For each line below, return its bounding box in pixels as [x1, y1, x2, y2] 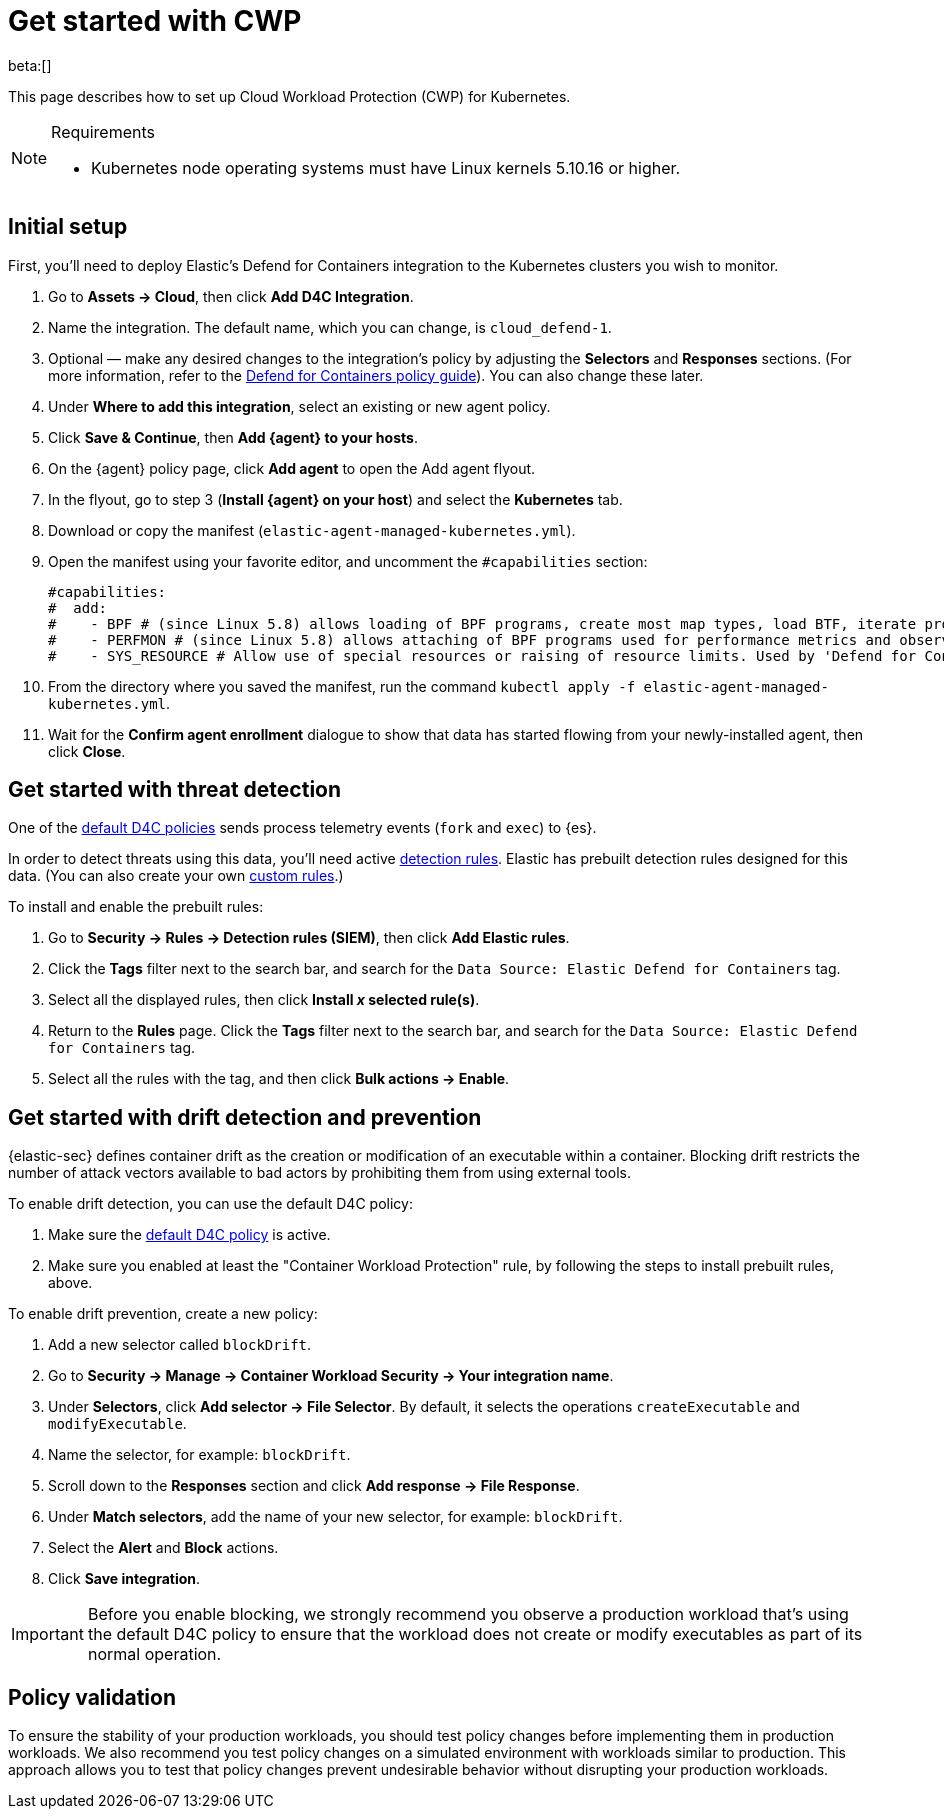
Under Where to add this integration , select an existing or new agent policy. [48, 397, 551, 415]
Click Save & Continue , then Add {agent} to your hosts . [48, 428, 418, 446]
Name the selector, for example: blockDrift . [48, 1446, 351, 1464]
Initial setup [8, 214, 128, 240]
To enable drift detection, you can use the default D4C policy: [8, 1195, 413, 1213]
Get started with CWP [8, 4, 302, 38]
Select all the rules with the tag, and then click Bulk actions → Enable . [48, 1070, 510, 1088]
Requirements [51, 121, 155, 142]
